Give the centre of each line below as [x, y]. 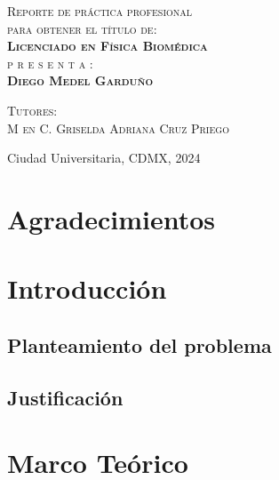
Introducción [87, 288]
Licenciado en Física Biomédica [108, 46]
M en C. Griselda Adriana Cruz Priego [118, 128]
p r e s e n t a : [50, 63]
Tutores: [32, 110]
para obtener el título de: [82, 28]
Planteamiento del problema [139, 344]
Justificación [65, 397]
